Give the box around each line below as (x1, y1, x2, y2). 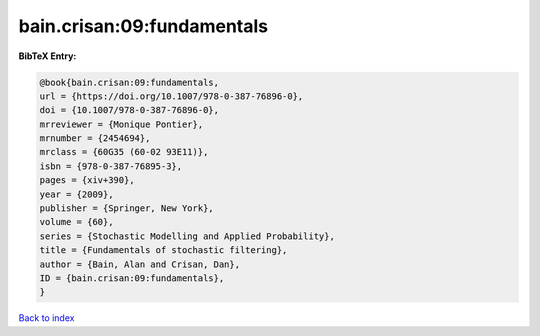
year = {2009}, (39, 188, 114, 200)
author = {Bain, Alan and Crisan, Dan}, (39, 258, 240, 270)
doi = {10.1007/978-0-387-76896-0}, (39, 105, 220, 116)
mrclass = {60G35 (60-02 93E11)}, (39, 146, 209, 158)
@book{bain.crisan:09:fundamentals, (39, 76, 220, 88)
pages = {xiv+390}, (39, 175, 135, 186)
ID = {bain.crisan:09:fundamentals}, (39, 273, 225, 284)
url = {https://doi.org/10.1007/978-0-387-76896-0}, (39, 90, 304, 102)
